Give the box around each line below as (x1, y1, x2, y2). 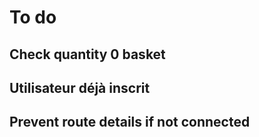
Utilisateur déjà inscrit (9, 79, 151, 96)
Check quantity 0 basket (9, 46, 166, 63)
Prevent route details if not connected (9, 114, 251, 131)
